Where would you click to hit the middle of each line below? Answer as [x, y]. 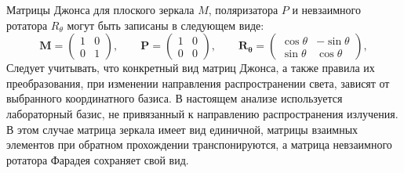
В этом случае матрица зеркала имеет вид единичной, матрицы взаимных [182, 129]
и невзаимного [326, 9]
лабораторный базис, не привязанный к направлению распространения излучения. [202, 113]
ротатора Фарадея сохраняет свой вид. [98, 159]
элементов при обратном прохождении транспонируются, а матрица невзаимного [199, 144]
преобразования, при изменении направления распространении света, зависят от [198, 83]
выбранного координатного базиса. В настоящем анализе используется [175, 98]
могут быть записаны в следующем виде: [166, 25]
